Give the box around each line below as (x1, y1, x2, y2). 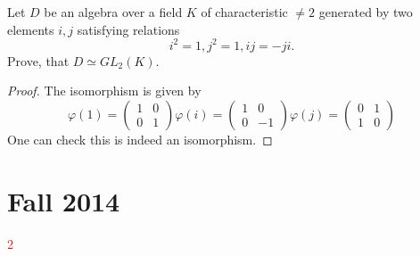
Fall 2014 (7, 182, 120, 219)
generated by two (318, 3, 413, 21)
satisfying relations (77, 20, 180, 38)
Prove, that (7, 51, 70, 70)
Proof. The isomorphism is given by (7, 81, 202, 100)
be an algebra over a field (44, 3, 183, 21)
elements (7, 20, 54, 38)
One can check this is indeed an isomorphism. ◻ (7, 129, 273, 148)
